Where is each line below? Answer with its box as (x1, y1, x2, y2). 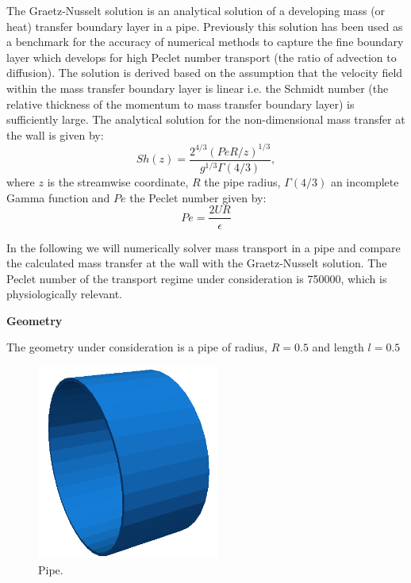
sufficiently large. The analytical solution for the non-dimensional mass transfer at (6, 111, 405, 128)
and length (312, 339, 364, 355)
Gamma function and (6, 189, 110, 205)
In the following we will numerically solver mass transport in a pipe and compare (6, 239, 401, 255)
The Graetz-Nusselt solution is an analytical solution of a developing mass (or (6, 2, 386, 18)
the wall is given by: (6, 126, 104, 143)
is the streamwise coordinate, (47, 174, 189, 190)
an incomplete (330, 174, 399, 190)
